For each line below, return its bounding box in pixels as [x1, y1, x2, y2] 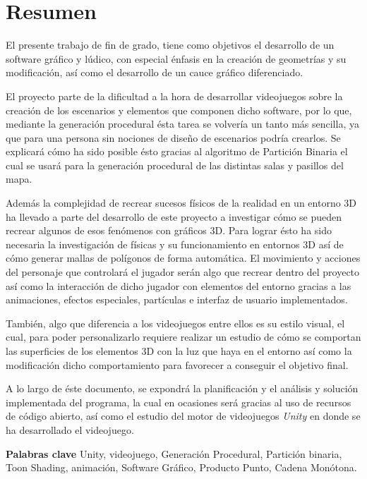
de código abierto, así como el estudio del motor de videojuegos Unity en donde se [6, 408, 361, 423]
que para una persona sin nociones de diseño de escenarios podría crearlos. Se [6, 130, 341, 145]
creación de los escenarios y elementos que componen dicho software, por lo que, [6, 102, 352, 117]
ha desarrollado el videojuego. [6, 422, 134, 437]
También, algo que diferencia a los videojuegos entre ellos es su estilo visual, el [6, 315, 345, 330]
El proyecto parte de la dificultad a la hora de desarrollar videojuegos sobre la [6, 88, 343, 103]
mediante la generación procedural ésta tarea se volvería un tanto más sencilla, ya [6, 116, 359, 131]
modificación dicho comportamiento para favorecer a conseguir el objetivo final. [6, 357, 349, 372]
